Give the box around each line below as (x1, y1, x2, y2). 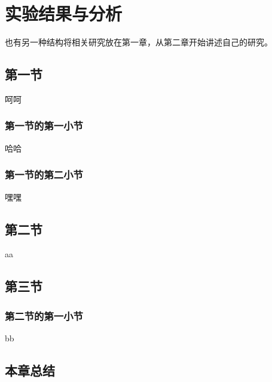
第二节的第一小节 (5, 308, 83, 323)
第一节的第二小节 (5, 167, 83, 182)
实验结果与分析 (5, 1, 123, 26)
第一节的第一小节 (5, 118, 83, 133)
